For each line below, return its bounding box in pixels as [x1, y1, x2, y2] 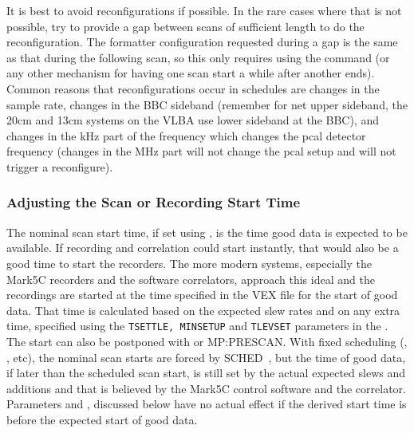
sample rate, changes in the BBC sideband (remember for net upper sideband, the [6, 96, 408, 112]
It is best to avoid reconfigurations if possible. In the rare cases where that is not [6, 2, 402, 18]
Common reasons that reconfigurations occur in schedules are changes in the [6, 80, 380, 96]
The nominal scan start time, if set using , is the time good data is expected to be [6, 223, 408, 240]
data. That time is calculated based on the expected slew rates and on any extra [6, 301, 400, 318]
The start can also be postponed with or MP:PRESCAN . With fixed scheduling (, [6, 333, 408, 349]
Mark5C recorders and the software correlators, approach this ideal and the [6, 270, 375, 287]
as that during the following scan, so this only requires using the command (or [6, 49, 390, 65]
